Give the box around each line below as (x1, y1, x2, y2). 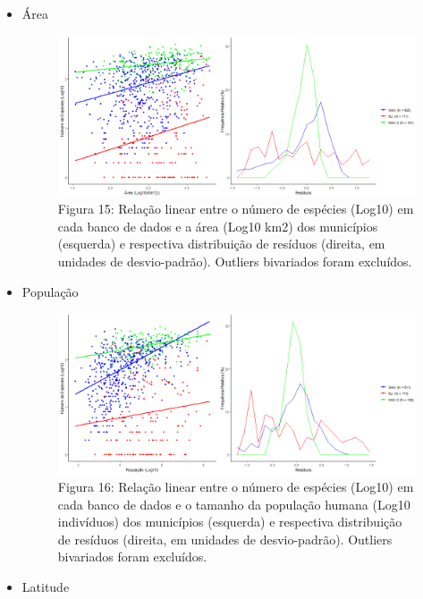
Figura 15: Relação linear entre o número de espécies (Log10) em (57, 199, 414, 218)
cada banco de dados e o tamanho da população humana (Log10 (57, 494, 410, 513)
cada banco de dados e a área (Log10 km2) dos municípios (57, 216, 378, 235)
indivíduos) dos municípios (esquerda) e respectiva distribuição (57, 512, 402, 531)
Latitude (21, 577, 70, 595)
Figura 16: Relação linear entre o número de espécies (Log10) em (57, 477, 414, 495)
